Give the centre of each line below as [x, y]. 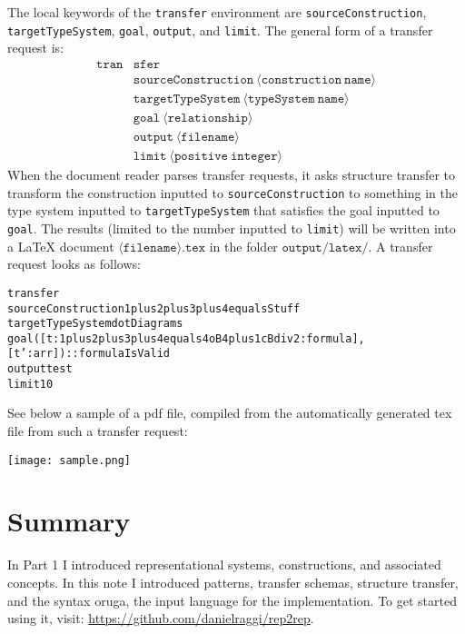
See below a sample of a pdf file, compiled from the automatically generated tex [230, 413]
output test [40, 369]
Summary [69, 521]
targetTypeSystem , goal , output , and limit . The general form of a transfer [220, 30]
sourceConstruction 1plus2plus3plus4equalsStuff [154, 308]
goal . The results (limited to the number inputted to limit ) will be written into [232, 228]
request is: [36, 48]
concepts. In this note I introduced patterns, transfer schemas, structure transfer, [233, 582]
